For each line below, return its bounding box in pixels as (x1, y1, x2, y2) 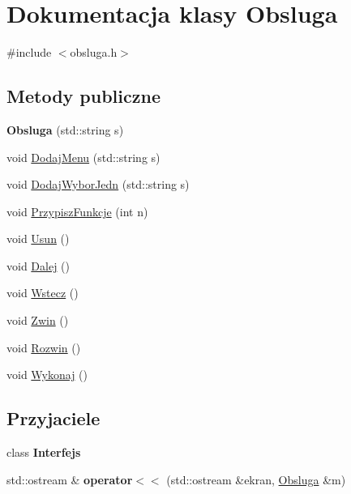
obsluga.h (70, 44, 118, 61)
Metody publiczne (6, 83, 161, 109)
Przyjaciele (6, 406, 101, 431)
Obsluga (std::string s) (6, 121, 124, 138)
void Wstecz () (6, 284, 79, 301)
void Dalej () (6, 257, 70, 274)
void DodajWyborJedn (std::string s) (6, 176, 190, 193)
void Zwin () (6, 312, 69, 329)
